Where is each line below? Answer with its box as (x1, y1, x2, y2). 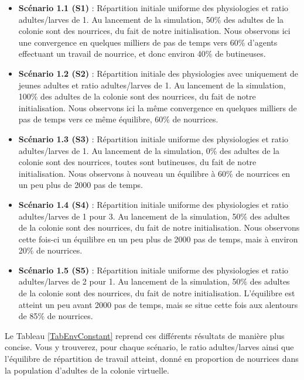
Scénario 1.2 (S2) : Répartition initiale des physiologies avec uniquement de (18, 67, 299, 79)
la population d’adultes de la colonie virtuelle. (5, 364, 169, 376)
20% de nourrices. (18, 244, 83, 256)
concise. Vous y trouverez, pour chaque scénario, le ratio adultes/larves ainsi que (5, 341, 294, 353)
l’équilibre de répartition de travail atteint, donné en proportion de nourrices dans (5, 352, 299, 365)
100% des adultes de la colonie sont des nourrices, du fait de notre (18, 90, 256, 102)
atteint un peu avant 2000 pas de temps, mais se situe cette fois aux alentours (18, 298, 298, 310)
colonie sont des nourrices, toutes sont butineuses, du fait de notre (18, 156, 257, 168)
